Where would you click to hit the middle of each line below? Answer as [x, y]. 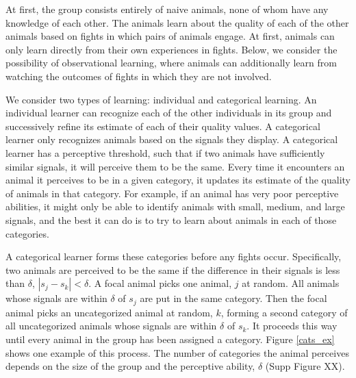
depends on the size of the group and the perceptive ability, [130, 366]
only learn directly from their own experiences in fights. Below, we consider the [171, 49]
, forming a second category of [284, 312]
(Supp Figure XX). [305, 366]
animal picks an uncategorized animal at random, [109, 312]
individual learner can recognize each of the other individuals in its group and [169, 113]
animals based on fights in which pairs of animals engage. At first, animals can [170, 36]
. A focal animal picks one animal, [160, 283]
